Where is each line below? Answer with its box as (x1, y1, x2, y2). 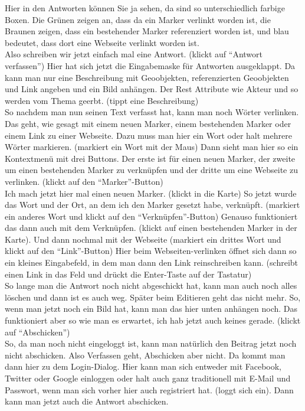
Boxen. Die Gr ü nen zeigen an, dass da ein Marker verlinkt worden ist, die (5, 13, 271, 25)
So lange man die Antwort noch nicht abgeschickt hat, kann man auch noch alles (5, 279, 297, 292)
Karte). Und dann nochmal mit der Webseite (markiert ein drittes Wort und (5, 233, 281, 245)
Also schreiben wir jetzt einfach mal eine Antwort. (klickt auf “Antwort (5, 48, 263, 60)
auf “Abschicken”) (5, 325, 70, 338)
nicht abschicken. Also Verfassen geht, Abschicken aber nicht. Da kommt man (5, 348, 286, 361)
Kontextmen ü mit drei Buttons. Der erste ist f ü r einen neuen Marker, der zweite (5, 152, 296, 164)
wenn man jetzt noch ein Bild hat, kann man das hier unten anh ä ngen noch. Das (5, 302, 298, 315)
